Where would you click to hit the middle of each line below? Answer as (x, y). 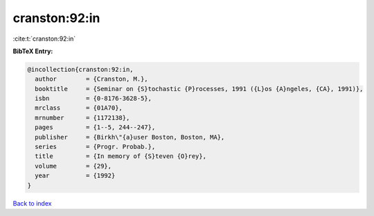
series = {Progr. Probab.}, (95, 147)
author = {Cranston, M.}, (91, 79)
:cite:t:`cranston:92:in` (44, 39)
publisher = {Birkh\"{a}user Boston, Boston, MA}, (130, 137)
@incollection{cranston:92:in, (81, 69)
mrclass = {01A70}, (79, 108)
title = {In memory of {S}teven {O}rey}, (121, 156)
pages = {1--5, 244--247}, (95, 127)
